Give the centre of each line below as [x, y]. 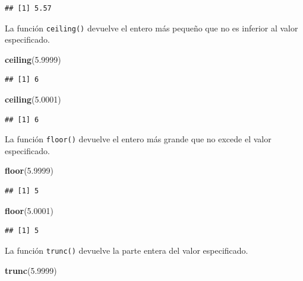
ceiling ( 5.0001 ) [33, 99]
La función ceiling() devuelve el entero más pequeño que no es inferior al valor [151, 28]
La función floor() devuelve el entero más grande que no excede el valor [138, 139]
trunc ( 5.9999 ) [31, 270]
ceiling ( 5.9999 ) [33, 59]
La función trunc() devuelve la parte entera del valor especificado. [127, 250]
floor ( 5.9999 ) [29, 170]
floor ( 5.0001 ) [29, 210]
